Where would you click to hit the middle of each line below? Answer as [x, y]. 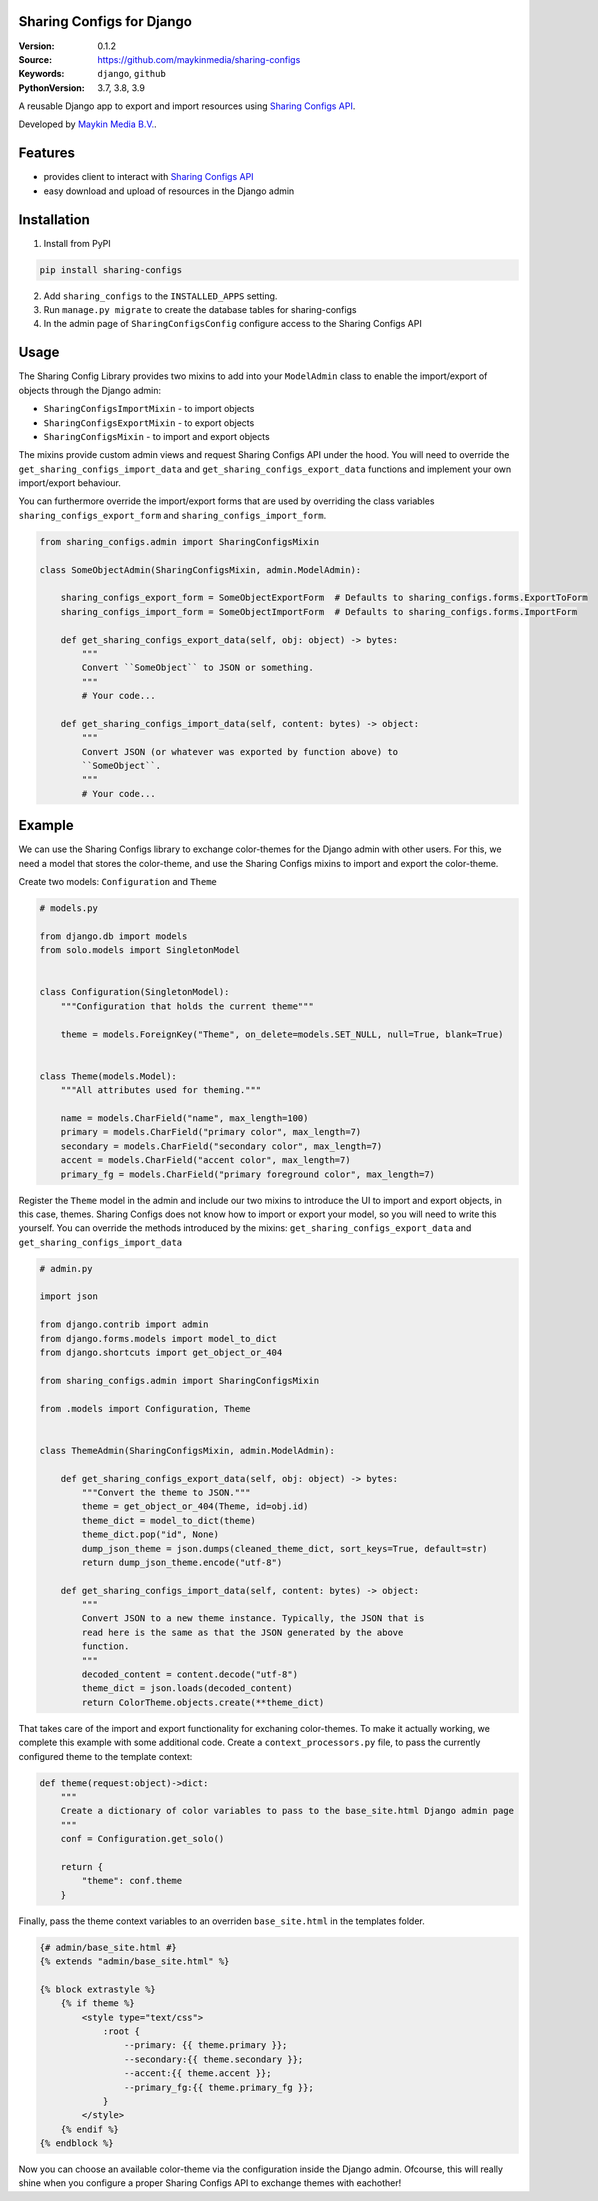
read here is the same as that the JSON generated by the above [242, 1632]
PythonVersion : [51, 87]
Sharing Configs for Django [105, 21]
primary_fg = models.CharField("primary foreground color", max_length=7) [247, 1174]
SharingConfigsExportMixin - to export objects [149, 422]
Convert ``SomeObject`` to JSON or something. [197, 668]
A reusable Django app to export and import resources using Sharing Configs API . [187, 106]
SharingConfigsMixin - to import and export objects [156, 436]
